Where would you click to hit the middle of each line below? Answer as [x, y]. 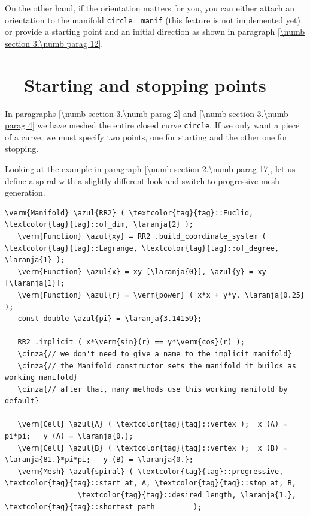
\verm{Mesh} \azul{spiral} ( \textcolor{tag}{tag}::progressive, [151, 471]
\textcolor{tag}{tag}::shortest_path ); [104, 507]
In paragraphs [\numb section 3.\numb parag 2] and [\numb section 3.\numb [147, 113]
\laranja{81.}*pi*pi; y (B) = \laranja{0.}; [99, 460]
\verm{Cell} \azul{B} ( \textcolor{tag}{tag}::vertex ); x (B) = [153, 448]
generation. [25, 192]
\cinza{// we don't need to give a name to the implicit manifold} [155, 354]
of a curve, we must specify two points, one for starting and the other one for [146, 136]
